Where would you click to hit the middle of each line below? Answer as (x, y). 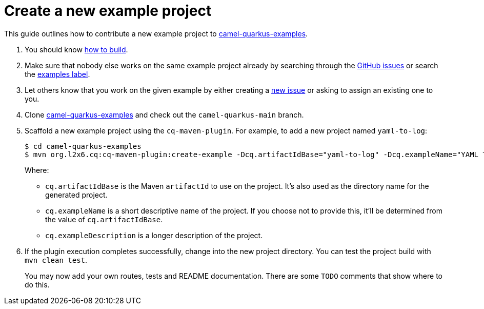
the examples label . (57, 74)
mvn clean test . (56, 260)
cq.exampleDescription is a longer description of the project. (154, 235)
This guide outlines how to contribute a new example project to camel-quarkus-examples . (156, 33)
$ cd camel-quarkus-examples (83, 146)
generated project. (76, 195)
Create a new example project (108, 11)
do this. (37, 284)
